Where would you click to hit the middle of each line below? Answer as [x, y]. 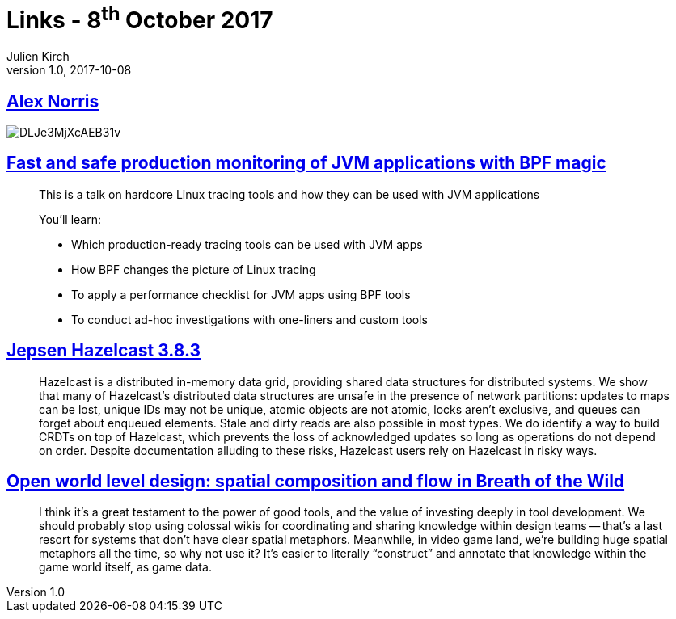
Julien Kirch [38, 57]
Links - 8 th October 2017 [140, 18]
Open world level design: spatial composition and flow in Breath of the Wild [316, 482]
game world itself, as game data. [125, 567]
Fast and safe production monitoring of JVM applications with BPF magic [306, 163]
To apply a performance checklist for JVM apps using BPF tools [241, 294]
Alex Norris [53, 101]
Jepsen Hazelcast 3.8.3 [104, 351]
